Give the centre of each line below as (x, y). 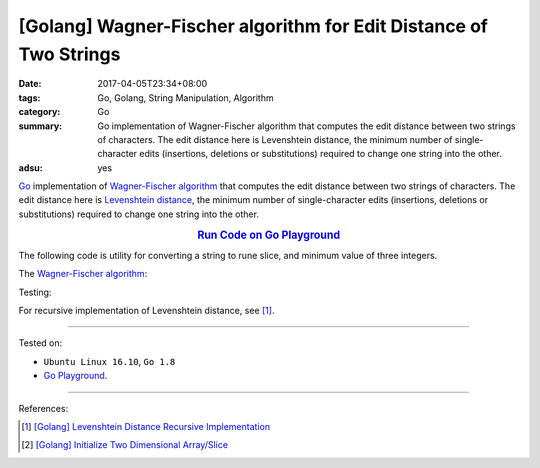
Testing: (35, 292)
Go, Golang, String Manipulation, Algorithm (185, 97)
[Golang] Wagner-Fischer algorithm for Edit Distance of (253, 26)
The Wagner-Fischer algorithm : (83, 274)
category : (39, 112)
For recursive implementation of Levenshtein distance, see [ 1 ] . (146, 311)
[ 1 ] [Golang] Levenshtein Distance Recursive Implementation (145, 427)
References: (43, 408)
